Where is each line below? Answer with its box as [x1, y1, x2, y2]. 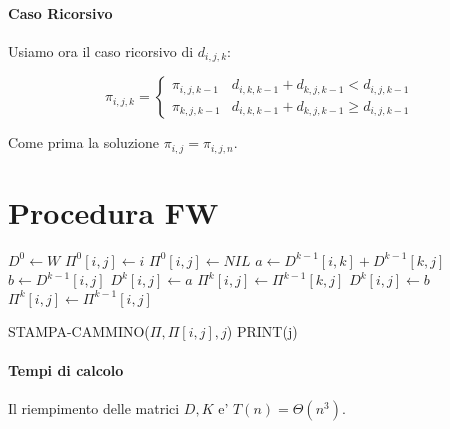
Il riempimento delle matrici [8, 397, 180, 418]
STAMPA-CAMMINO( [8, 320, 150, 341]
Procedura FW [8, 191, 219, 232]
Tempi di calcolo [8, 359, 124, 380]
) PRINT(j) [226, 320, 298, 341]
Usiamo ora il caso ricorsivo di [8, 40, 194, 61]
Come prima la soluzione [8, 132, 159, 153]
